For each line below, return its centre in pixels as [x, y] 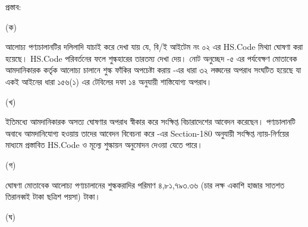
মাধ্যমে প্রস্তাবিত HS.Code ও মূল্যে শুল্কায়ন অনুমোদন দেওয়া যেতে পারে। [104, 145]
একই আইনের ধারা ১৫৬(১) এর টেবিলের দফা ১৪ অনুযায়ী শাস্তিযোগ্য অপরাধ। [109, 81]
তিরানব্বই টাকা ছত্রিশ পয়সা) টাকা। [53, 196]
